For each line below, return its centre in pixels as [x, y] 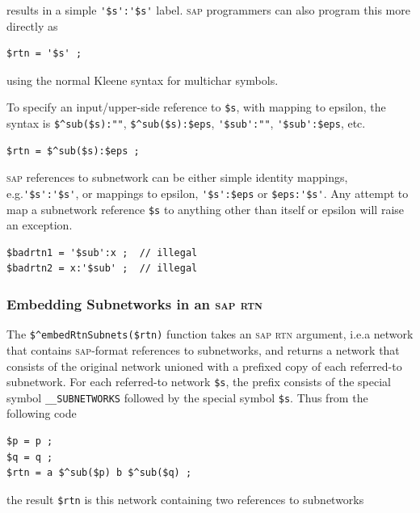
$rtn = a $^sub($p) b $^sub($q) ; [99, 473]
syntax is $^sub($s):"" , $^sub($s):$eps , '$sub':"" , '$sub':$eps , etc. [186, 123]
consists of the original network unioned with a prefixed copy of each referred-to [204, 366]
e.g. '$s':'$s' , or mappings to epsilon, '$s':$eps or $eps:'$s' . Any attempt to [208, 193]
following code [42, 413]
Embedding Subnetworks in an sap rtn [134, 303]
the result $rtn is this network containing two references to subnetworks [185, 499]
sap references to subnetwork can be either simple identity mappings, [177, 177]
